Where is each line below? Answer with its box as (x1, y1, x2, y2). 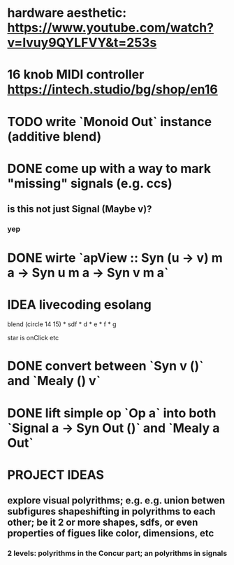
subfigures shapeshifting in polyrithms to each (7, 505, 216, 517)
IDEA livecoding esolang (7, 297, 152, 313)
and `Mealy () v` (7, 373, 101, 389)
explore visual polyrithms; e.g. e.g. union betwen (7, 495, 226, 507)
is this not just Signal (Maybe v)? (7, 203, 152, 215)
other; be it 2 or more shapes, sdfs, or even (7, 517, 198, 529)
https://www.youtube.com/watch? (7, 20, 214, 36)
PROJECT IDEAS (7, 467, 105, 482)
